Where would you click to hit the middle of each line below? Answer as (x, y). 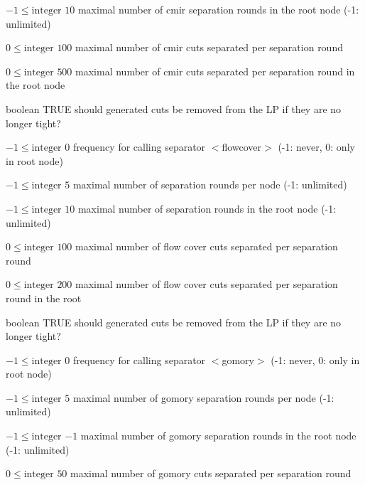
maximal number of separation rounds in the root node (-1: (207, 208)
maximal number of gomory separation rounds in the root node (218, 436)
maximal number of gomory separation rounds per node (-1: (203, 397)
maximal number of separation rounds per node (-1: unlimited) (210, 185)
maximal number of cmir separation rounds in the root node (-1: (218, 9)
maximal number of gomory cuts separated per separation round (211, 473)
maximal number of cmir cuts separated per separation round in (215, 71)
